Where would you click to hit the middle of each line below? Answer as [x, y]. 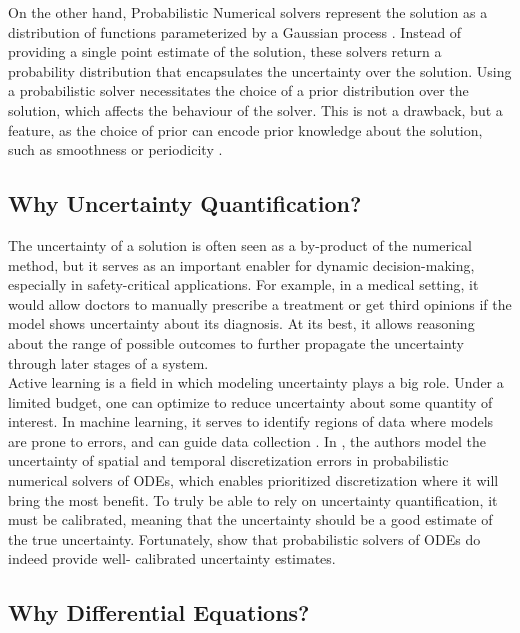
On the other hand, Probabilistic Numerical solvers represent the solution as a [248, 12]
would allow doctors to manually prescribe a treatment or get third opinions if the [260, 303]
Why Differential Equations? [159, 612]
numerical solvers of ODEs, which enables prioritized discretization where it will [253, 480]
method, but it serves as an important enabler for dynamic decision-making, [241, 264]
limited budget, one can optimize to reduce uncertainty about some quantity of [250, 401]
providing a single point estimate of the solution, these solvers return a [225, 51]
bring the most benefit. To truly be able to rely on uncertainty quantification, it [253, 499]
